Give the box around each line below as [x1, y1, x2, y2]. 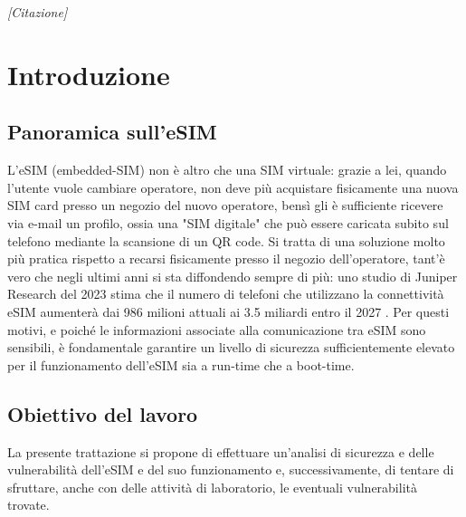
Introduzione [7, 55, 170, 92]
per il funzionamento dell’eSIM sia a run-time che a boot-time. [7, 355, 355, 374]
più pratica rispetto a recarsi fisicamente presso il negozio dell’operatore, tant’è [7, 249, 445, 268]
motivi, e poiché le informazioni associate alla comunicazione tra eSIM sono [7, 320, 426, 339]
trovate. [7, 495, 50, 514]
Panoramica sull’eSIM [7, 118, 217, 146]
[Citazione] [7, 3, 68, 21]
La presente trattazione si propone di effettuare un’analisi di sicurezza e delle [7, 442, 434, 461]
